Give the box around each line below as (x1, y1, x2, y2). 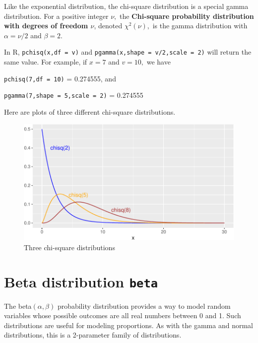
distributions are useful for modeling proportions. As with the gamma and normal (4, 320, 253, 330)
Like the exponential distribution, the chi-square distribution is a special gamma (4, 1, 249, 11)
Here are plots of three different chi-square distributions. (4, 106, 176, 117)
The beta (4, 300, 32, 311)
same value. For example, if (4, 57, 87, 67)
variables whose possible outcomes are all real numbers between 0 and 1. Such (4, 310, 241, 321)
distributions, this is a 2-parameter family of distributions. (4, 330, 182, 340)
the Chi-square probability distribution (119, 10, 254, 21)
